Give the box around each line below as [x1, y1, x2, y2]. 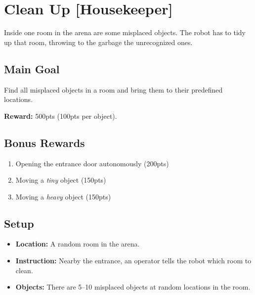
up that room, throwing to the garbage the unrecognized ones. [4, 37, 193, 47]
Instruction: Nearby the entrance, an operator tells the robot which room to [15, 255, 252, 266]
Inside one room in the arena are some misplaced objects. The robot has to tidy [4, 27, 246, 38]
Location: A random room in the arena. [15, 239, 140, 249]
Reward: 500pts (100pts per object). [4, 110, 117, 121]
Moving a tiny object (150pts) [15, 175, 106, 185]
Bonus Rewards [4, 135, 85, 150]
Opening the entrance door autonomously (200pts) [15, 158, 169, 168]
